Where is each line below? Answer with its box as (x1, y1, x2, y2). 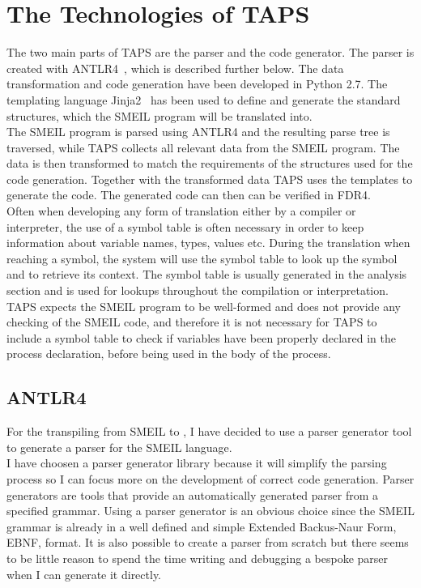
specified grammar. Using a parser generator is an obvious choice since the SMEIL (6, 502, 415, 519)
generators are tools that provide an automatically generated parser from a (6, 486, 379, 503)
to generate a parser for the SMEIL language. (6, 438, 232, 455)
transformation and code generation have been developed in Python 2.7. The (6, 75, 388, 92)
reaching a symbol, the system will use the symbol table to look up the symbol (6, 249, 398, 266)
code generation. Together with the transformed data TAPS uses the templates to (6, 170, 413, 187)
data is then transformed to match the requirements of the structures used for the (6, 155, 413, 172)
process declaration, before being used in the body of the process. (6, 345, 331, 362)
